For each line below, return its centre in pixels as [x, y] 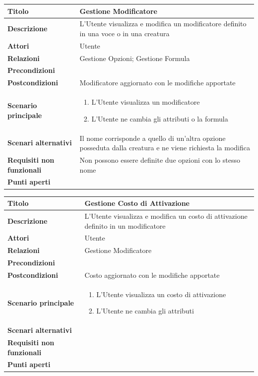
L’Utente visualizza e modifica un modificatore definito [163, 24]
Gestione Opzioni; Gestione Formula [135, 58]
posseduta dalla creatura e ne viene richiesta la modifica [165, 148]
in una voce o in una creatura [125, 33]
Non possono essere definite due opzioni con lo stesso [160, 160]
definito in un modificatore [125, 225]
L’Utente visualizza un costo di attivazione [161, 294]
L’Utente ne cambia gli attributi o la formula [160, 118]
